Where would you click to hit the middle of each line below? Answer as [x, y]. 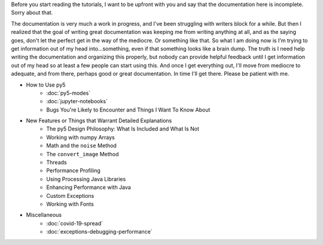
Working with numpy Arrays [80, 137]
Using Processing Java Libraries [86, 179]
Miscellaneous [44, 215]
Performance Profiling [74, 170]
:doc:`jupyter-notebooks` [77, 101]
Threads [57, 162]
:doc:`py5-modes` [68, 93]
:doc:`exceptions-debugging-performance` [99, 232]
